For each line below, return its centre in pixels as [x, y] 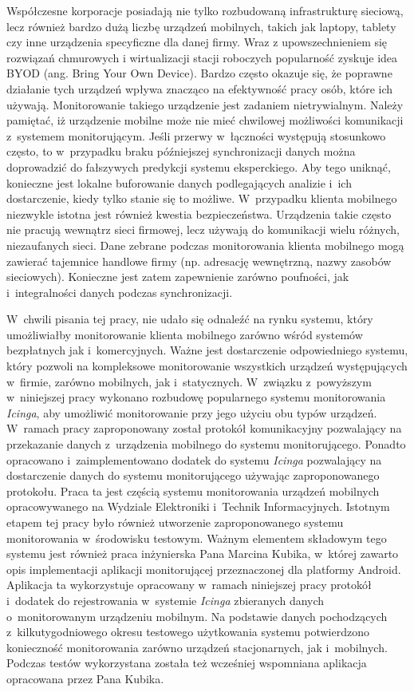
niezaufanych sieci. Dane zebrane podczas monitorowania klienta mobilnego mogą [205, 245]
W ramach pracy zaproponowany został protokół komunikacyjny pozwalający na [204, 428]
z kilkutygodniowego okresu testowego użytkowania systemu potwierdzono [188, 632]
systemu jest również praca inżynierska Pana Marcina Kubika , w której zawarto [203, 554]
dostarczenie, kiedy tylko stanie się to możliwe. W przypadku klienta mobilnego [202, 198]
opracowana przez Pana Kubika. [85, 678]
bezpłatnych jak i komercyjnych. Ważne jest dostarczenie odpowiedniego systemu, [207, 350]
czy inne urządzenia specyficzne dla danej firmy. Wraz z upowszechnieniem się [197, 42]
